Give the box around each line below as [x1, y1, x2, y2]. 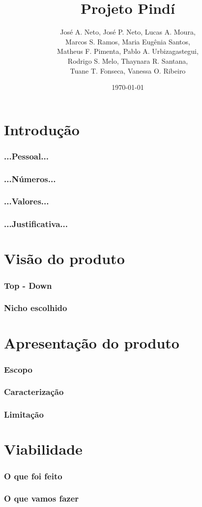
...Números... [4, 172, 56, 185]
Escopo [4, 363, 32, 375]
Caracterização [4, 386, 64, 398]
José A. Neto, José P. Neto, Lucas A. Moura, [60, 27, 196, 37]
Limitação [4, 408, 44, 421]
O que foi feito [4, 469, 62, 482]
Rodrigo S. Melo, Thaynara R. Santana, [67, 55, 188, 66]
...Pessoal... [4, 150, 49, 162]
